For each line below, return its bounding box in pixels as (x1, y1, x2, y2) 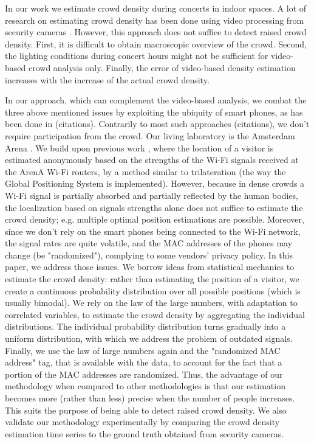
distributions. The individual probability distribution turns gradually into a (5, 320, 286, 333)
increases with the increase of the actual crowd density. (5, 73, 210, 86)
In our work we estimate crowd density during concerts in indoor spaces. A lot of (5, 2, 307, 14)
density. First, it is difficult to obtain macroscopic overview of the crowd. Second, (5, 37, 307, 50)
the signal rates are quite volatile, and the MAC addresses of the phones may (5, 237, 293, 249)
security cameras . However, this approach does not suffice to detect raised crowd (5, 26, 307, 38)
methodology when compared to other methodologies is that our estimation (5, 380, 285, 392)
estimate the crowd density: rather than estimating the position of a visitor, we (5, 272, 299, 285)
